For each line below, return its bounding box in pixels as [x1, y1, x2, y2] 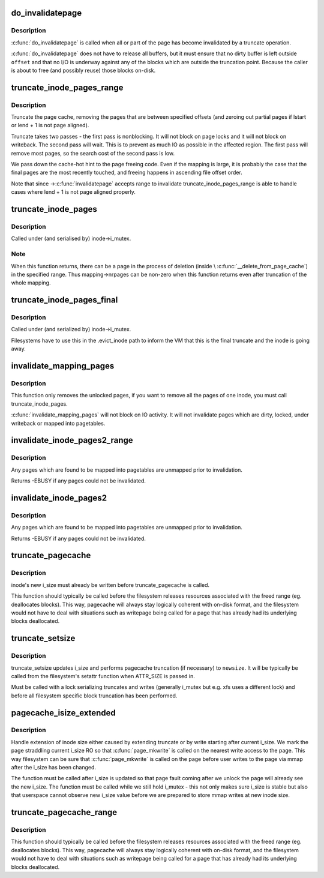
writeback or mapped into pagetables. [11, 419, 106, 427]
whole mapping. [11, 279, 51, 286]
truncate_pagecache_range [11, 807, 117, 817]
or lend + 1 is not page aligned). [11, 122, 89, 129]
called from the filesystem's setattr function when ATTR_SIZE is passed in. [11, 672, 195, 679]
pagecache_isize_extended [11, 708, 116, 718]
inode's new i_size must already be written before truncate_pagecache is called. [11, 581, 210, 588]
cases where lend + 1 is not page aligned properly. [11, 188, 136, 196]
